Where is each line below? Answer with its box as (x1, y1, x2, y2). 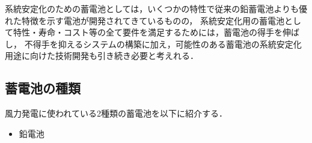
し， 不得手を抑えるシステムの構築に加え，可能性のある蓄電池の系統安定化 (5, 37, 302, 50)
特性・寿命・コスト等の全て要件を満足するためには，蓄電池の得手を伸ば (13, 26, 299, 38)
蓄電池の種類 (5, 79, 81, 97)
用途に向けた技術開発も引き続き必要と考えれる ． (5, 49, 198, 62)
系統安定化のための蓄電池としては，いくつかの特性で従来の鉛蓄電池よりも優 (5, 2, 308, 14)
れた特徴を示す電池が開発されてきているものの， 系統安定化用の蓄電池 (5, 14, 284, 26)
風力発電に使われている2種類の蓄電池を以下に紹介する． (5, 107, 227, 120)
